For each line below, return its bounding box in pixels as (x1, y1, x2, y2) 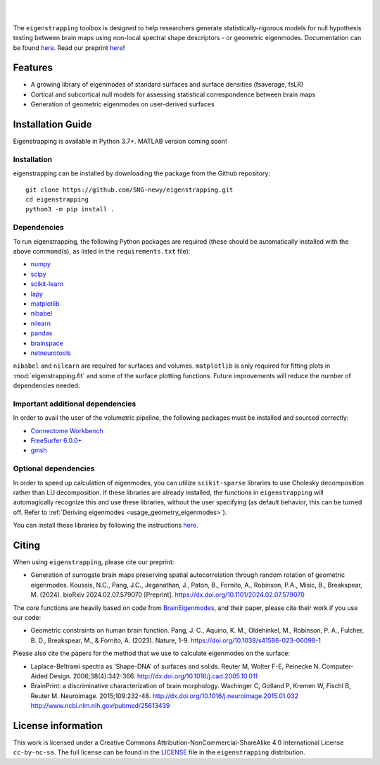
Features (13, 62, 53, 74)
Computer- (321, 662, 354, 671)
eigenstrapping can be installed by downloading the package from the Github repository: (13, 169, 271, 178)
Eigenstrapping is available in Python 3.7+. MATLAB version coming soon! (13, 137, 227, 146)
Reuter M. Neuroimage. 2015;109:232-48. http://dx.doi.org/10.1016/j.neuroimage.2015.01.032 (30, 691, 299, 700)
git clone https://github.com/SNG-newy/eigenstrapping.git (25, 185, 234, 194)
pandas (30, 329, 53, 337)
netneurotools (30, 349, 72, 357)
